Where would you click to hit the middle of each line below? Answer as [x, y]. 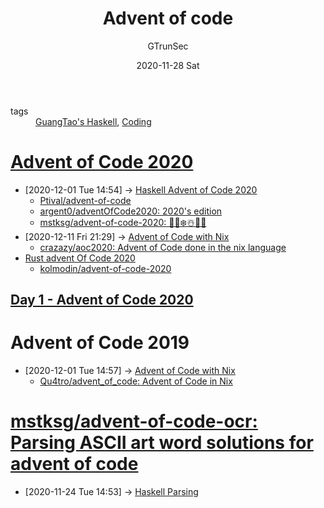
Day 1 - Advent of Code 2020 [102, 300]
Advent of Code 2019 [100, 343]
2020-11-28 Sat [168, 65]
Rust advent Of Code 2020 [80, 258]
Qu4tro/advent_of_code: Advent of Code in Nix [136, 381]
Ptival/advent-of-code [85, 200]
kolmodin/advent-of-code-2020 [105, 268]
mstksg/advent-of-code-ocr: [134, 421]
